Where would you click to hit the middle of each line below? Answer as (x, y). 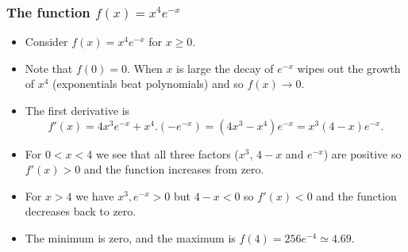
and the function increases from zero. (174, 169)
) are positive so (362, 153)
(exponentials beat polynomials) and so (148, 84)
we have (95, 195)
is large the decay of (225, 68)
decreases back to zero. (81, 211)
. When (144, 68)
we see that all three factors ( (167, 153)
